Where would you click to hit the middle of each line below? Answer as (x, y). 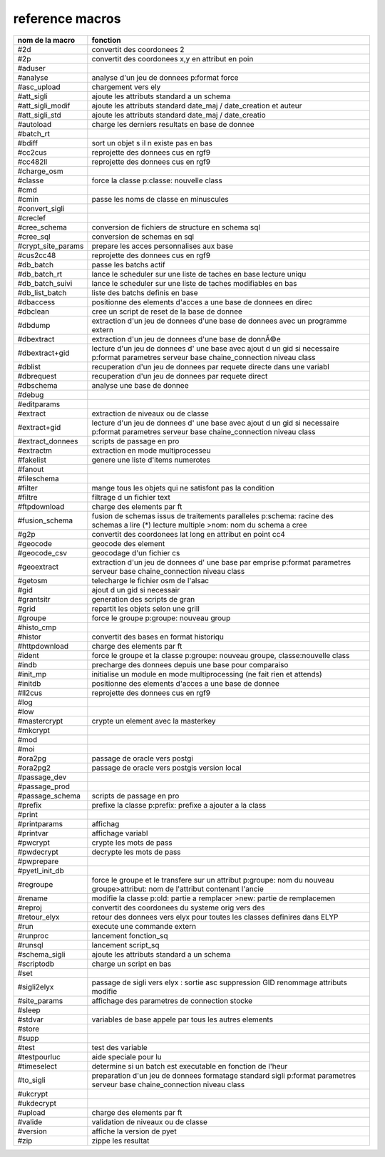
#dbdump (34, 325)
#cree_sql (34, 237)
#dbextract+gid (43, 353)
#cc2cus (32, 152)
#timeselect (37, 1066)
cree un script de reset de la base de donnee (167, 312)
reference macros (67, 19)
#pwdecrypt (38, 852)
